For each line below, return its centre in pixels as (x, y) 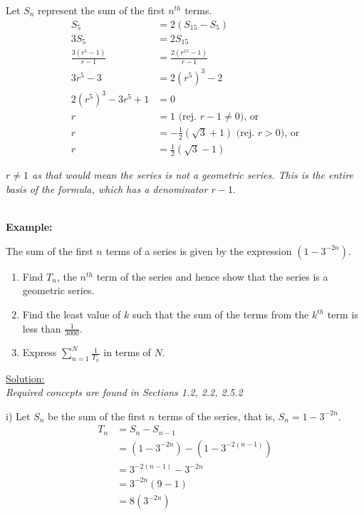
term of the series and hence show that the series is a (212, 276)
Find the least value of (72, 314)
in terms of (127, 352)
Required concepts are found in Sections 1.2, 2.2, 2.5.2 (124, 392)
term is (343, 314)
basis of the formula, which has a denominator (107, 189)
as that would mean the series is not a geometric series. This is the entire (192, 175)
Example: (29, 227)
